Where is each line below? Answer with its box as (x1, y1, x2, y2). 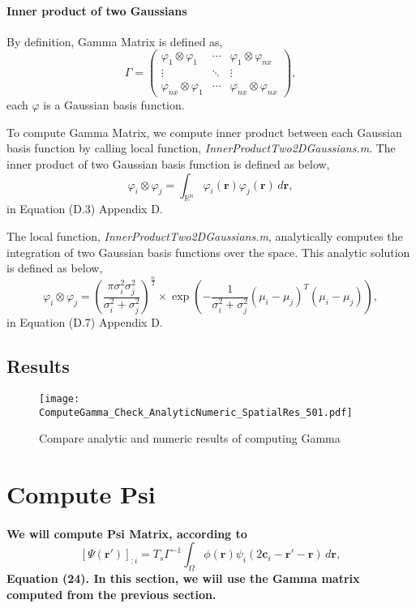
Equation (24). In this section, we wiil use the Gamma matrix (6, 570, 360, 587)
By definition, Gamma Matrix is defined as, (6, 32, 223, 49)
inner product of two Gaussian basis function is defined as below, (6, 155, 330, 172)
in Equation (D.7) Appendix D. (6, 314, 163, 331)
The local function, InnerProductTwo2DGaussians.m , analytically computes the (6, 227, 403, 244)
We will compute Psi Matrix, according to (6, 525, 247, 542)
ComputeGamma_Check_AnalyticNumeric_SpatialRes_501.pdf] (39, 406, 353, 418)
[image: (39, 392, 80, 405)
